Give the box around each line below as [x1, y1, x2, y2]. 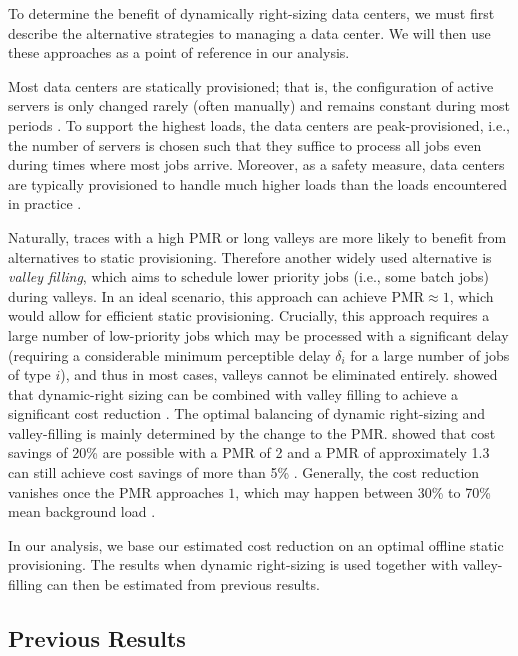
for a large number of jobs [350, 344, 510, 365]
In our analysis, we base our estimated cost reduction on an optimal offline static [8, 534, 504, 555]
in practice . [8, 193, 82, 214]
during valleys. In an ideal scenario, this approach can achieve [8, 285, 387, 306]
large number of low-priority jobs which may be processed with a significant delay [8, 324, 509, 345]
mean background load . [8, 501, 156, 522]
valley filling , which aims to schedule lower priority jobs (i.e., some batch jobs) [8, 266, 489, 287]
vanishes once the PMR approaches [8, 481, 224, 502]
